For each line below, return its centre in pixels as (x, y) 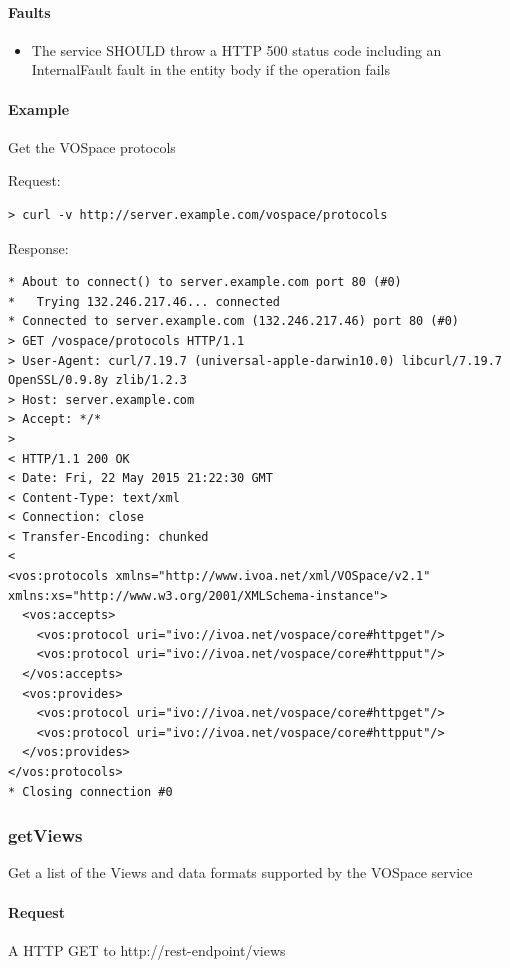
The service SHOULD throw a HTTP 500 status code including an (236, 49)
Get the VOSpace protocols (92, 146)
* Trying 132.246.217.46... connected (144, 301)
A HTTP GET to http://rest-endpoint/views (147, 949)
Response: (38, 247)
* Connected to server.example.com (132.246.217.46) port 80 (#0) (234, 321)
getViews (45, 835)
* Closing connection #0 (90, 791)
